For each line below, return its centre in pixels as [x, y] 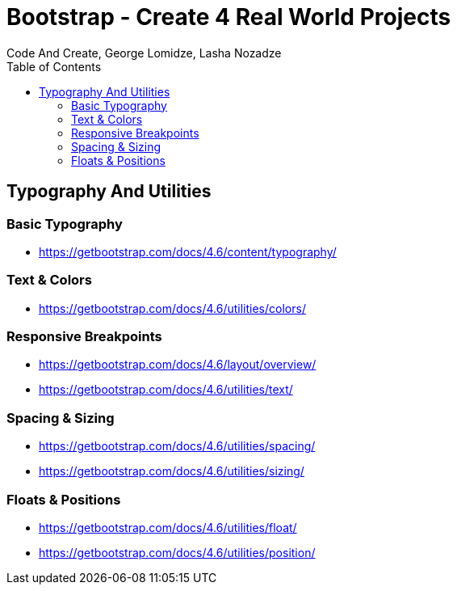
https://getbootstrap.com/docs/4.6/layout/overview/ [178, 365]
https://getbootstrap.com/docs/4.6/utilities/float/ [168, 527]
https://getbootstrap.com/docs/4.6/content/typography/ [188, 251]
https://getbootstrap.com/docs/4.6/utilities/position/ [177, 552]
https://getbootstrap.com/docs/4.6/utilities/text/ [166, 390]
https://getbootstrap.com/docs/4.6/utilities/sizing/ [172, 471]
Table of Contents [54, 66]
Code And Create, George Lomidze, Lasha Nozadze [144, 53]
